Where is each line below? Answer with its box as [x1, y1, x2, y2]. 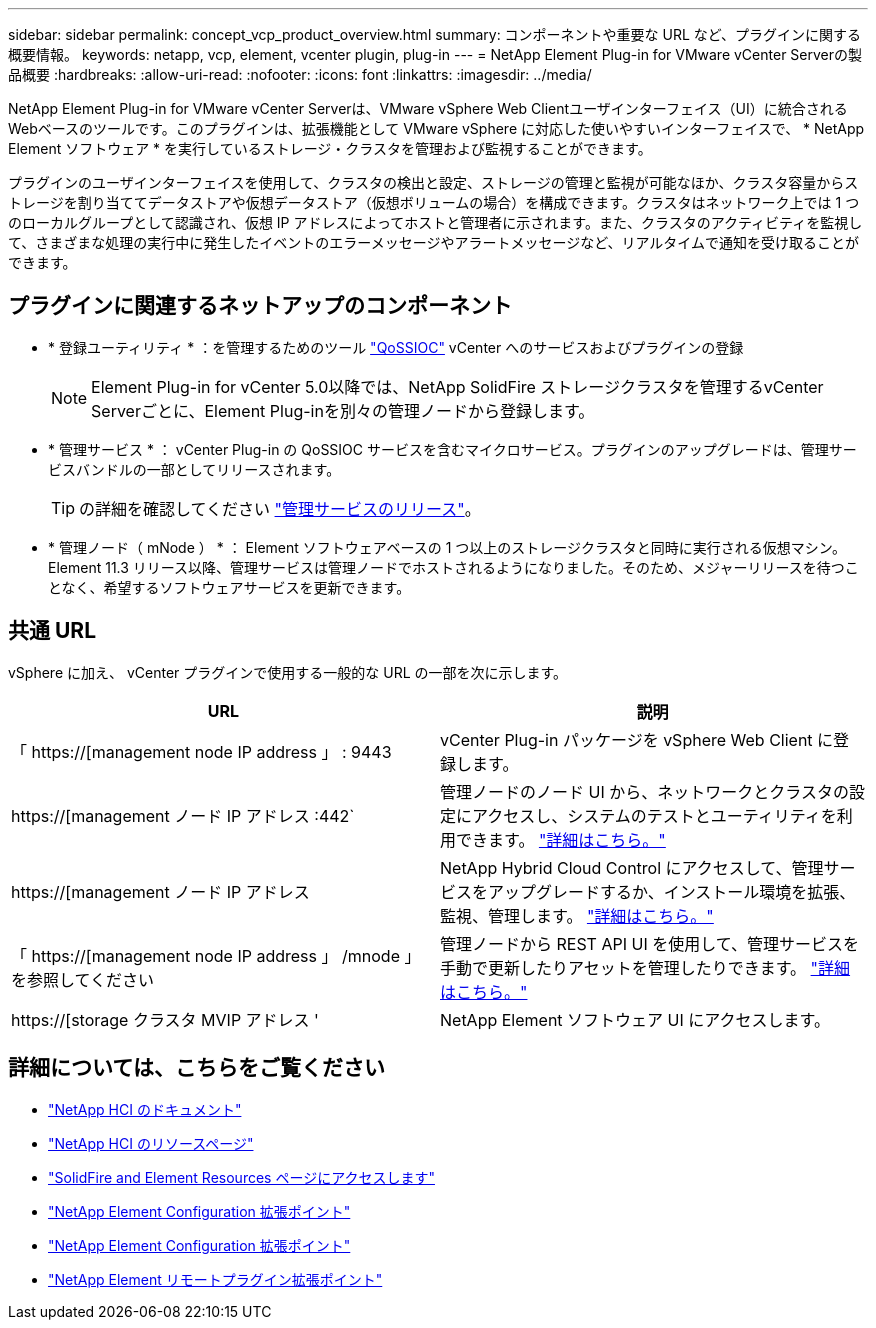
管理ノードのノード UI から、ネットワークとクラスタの [440, 781, 849, 802]
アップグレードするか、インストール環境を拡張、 [488, 881, 856, 902]
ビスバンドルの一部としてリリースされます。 [48, 460, 341, 478]
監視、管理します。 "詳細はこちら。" [440, 905, 714, 926]
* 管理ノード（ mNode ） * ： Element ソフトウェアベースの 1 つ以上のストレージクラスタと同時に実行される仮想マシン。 [48, 538, 846, 556]
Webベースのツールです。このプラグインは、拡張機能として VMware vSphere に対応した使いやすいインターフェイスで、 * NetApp [8, 120, 865, 137]
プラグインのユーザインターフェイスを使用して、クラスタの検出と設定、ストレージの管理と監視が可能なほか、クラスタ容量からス [8, 174, 859, 191]
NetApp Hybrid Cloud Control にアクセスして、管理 [440, 857, 824, 878]
